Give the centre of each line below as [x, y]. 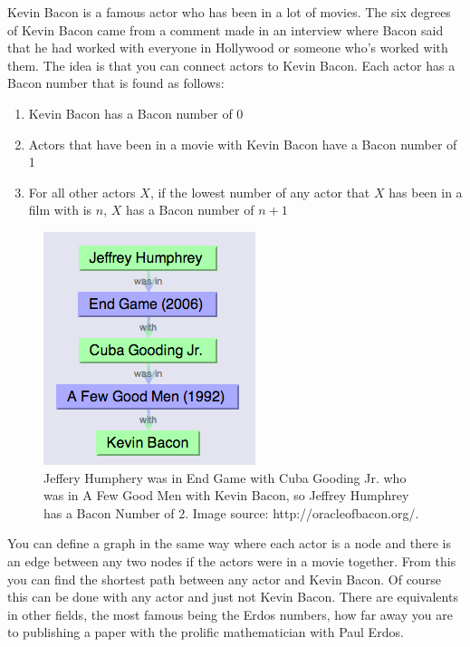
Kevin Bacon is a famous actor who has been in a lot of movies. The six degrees [229, 12]
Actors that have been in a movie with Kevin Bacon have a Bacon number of [243, 144]
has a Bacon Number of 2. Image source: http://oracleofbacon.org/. [231, 512]
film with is [60, 210]
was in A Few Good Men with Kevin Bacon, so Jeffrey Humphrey [226, 495]
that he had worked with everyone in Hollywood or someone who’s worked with [228, 48]
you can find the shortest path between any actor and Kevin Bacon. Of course [224, 579]
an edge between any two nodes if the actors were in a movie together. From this [232, 560]
